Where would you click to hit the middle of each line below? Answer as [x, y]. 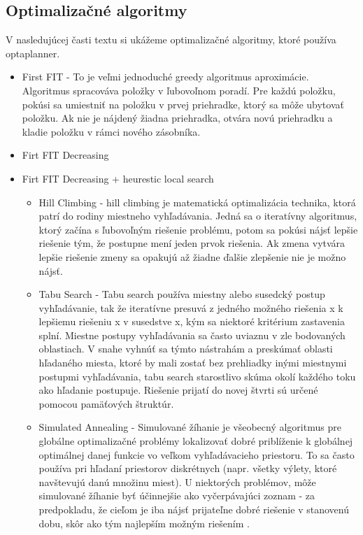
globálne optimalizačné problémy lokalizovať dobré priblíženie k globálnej [196, 441]
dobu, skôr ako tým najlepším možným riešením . [144, 523]
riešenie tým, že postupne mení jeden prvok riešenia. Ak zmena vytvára [192, 243]
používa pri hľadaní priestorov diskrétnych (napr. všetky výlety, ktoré [188, 468]
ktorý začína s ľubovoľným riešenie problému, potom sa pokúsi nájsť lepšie [198, 229]
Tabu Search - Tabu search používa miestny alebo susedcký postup [182, 294]
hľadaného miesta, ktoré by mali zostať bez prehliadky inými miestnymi [193, 363]
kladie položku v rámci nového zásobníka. [111, 131]
